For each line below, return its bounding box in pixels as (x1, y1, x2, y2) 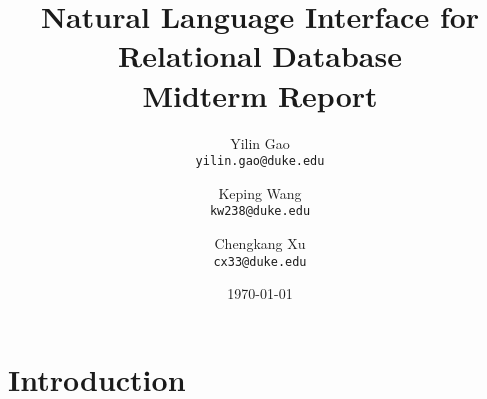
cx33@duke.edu (213, 254, 307, 269)
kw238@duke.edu (209, 204, 311, 219)
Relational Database (118, 35, 402, 76)
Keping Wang (218, 182, 302, 203)
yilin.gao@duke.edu (195, 154, 325, 169)
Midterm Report (142, 74, 378, 115)
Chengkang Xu (214, 233, 306, 253)
